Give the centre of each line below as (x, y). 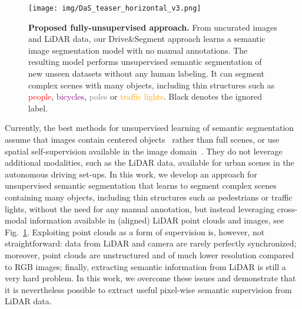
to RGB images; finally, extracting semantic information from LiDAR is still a (145, 266)
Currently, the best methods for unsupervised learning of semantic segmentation (150, 128)
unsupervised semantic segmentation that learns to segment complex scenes (141, 185)
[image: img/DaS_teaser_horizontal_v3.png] (115, 8)
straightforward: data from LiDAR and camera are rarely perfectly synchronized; (151, 243)
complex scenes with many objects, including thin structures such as (152, 85)
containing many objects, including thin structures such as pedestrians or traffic (149, 197)
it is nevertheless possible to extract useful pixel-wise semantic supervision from (148, 289)
